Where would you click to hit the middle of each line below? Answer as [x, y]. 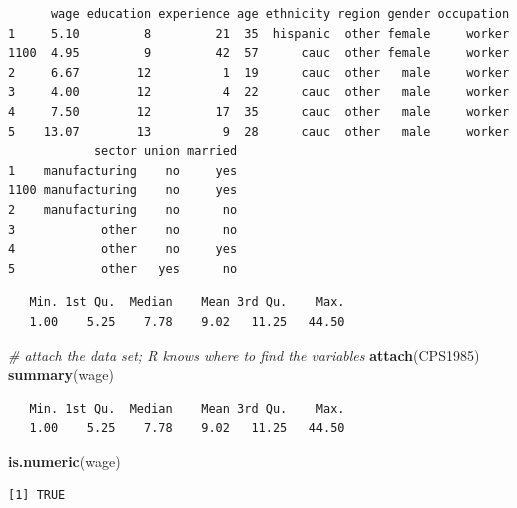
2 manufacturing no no [123, 209]
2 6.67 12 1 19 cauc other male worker [259, 72]
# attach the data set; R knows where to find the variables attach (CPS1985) [244, 354]
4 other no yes [123, 249]
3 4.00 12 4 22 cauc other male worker [259, 92]
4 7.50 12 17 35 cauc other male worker [259, 111]
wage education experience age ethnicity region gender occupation [280, 14]
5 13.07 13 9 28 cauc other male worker [259, 131]
